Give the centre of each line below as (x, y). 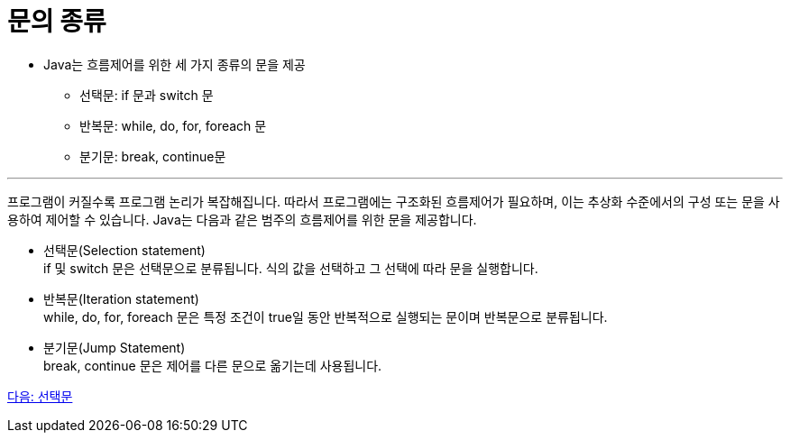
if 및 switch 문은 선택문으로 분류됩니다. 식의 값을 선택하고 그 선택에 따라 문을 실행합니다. (291, 268)
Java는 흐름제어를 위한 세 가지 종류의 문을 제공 (175, 64)
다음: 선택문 (40, 396)
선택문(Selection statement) (124, 250)
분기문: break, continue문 (153, 156)
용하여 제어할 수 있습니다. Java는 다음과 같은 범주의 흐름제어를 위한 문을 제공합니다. (242, 219)
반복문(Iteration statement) (121, 298)
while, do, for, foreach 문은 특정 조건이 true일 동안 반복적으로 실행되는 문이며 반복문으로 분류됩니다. (326, 316)
